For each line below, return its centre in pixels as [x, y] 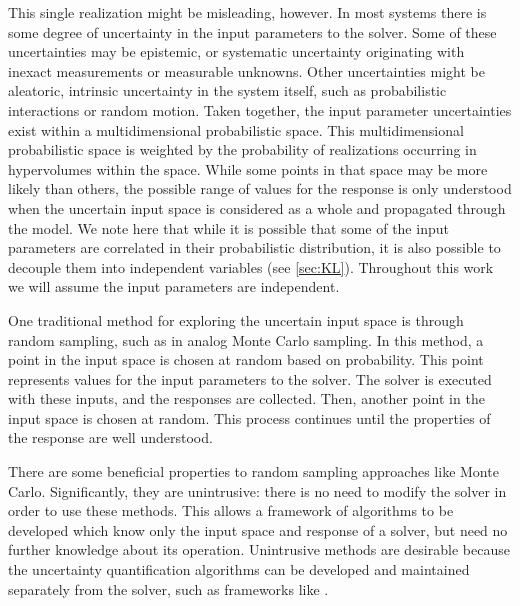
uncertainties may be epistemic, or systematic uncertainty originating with [236, 51]
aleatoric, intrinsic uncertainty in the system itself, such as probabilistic [227, 90]
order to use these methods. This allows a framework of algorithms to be [231, 510]
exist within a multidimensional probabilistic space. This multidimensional [236, 129]
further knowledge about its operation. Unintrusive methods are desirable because [259, 549]
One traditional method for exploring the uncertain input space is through [236, 319]
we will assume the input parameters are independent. [174, 286]
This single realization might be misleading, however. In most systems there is [247, 12]
